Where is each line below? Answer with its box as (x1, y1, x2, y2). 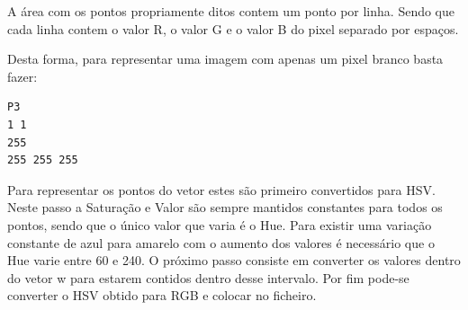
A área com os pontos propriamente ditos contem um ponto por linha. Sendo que (7, 2, 454, 20)
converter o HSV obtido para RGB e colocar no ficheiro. (7, 286, 317, 305)
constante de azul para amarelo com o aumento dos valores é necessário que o (7, 233, 435, 252)
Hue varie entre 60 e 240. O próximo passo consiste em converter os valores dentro (7, 251, 461, 270)
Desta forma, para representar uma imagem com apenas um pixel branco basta (7, 49, 444, 68)
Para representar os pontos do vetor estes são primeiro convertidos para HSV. (7, 180, 436, 199)
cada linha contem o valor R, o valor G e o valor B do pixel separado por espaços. (7, 19, 459, 38)
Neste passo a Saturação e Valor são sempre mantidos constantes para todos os (7, 198, 443, 217)
